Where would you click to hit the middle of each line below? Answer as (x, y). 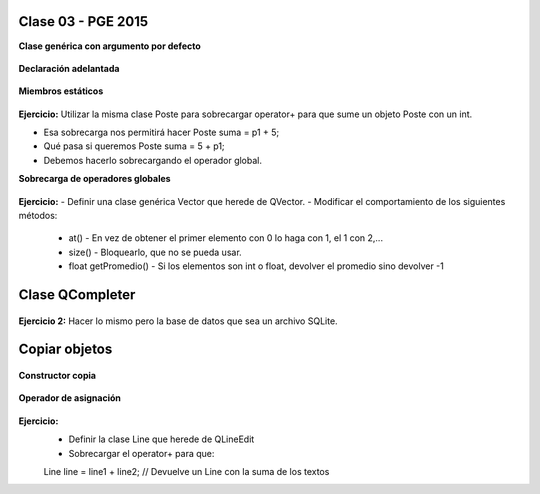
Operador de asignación (70, 398)
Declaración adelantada (69, 68)
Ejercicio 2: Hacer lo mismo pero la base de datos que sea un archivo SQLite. (178, 321)
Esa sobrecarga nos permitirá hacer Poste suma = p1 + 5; (161, 132)
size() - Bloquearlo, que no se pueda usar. (155, 252)
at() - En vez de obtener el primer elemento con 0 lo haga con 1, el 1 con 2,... (226, 238)
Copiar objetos (65, 349)
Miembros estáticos (61, 91)
